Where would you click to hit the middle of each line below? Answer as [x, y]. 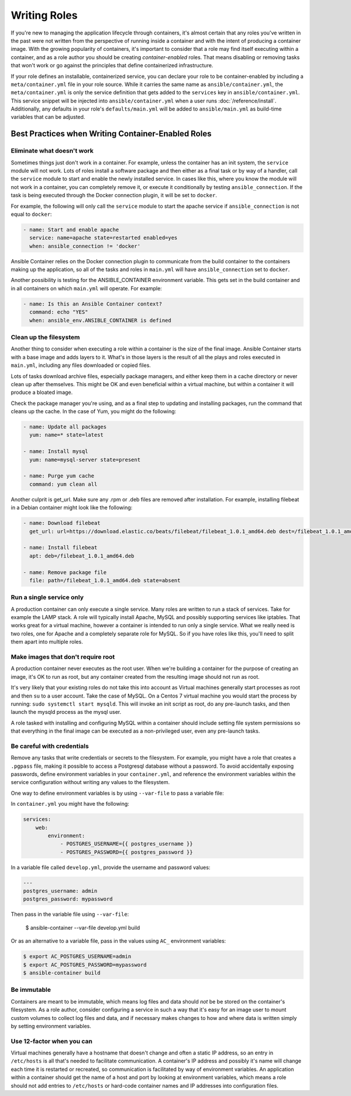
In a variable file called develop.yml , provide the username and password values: [111, 867]
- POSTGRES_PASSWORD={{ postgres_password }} [126, 852]
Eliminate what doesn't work [52, 151]
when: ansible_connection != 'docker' [85, 246]
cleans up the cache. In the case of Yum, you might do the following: [94, 411]
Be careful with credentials [50, 746]
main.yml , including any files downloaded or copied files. [81, 365]
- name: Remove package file [65, 572]
